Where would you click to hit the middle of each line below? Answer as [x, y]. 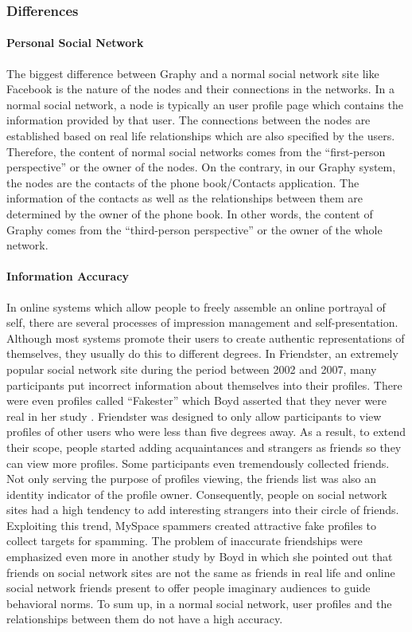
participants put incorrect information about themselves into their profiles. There [204, 385]
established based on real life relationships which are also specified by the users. [201, 136]
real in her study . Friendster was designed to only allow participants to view [194, 416]
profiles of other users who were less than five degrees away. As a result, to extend [206, 432]
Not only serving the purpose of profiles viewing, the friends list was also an [192, 479]
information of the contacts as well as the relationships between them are [185, 198]
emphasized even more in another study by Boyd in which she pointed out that [200, 557]
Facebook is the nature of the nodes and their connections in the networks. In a [200, 89]
